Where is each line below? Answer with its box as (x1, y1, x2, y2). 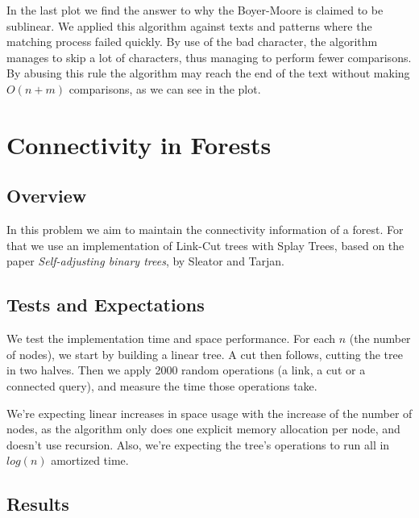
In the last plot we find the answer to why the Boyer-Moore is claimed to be (6, 2, 384, 18)
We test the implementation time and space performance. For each (6, 330, 335, 347)
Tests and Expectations (6, 292, 205, 317)
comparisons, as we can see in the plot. (68, 80, 261, 97)
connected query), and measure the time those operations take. (6, 377, 317, 394)
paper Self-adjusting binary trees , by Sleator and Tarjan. (6, 253, 284, 269)
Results (6, 491, 69, 516)
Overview (6, 183, 87, 208)
